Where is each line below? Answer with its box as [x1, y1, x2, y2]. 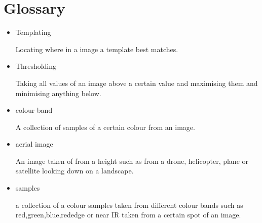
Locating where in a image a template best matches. [15, 43, 178, 54]
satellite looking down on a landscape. [15, 165, 134, 176]
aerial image [15, 139, 53, 149]
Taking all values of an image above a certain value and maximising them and [15, 77, 258, 88]
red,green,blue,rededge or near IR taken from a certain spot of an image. [15, 209, 241, 220]
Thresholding [15, 61, 57, 71]
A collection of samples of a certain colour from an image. [15, 121, 195, 132]
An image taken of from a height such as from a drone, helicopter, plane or [15, 155, 249, 166]
